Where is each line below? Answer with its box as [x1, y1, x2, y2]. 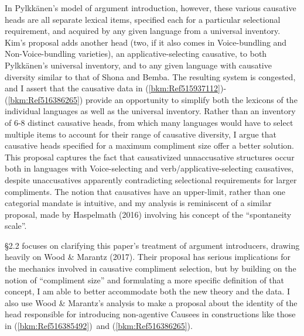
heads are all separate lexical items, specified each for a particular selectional [5, 13, 281, 25]
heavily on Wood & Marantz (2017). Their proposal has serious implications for [5, 251, 291, 263]
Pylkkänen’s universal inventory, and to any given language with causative [5, 59, 272, 71]
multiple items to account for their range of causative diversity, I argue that [5, 128, 276, 140]
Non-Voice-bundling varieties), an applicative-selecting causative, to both [5, 47, 267, 60]
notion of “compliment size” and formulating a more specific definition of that [5, 273, 285, 286]
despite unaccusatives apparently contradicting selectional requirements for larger [5, 173, 297, 186]
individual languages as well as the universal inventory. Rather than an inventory [5, 105, 296, 117]
